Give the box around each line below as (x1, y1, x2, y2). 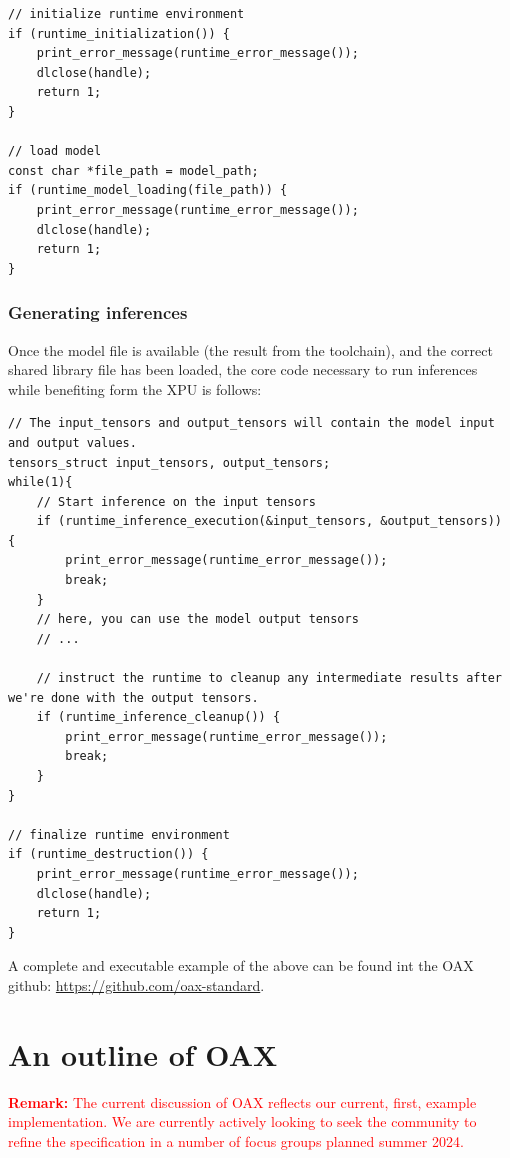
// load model (8, 144, 102, 159)
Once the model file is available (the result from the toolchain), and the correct (8, 339, 493, 360)
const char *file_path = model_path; (8, 163, 259, 178)
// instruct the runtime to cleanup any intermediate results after (36, 671, 502, 686)
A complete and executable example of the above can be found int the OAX (8, 955, 474, 976)
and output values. (8, 435, 137, 450)
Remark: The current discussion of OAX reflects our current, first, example (8, 1091, 477, 1112)
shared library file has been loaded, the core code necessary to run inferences (8, 359, 478, 380)
